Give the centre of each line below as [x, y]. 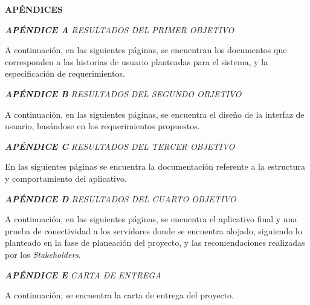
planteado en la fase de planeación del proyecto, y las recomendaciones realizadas [155, 242]
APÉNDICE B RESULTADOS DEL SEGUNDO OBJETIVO [123, 93]
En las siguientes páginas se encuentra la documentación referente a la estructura [155, 166]
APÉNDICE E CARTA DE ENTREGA [83, 274]
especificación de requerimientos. [65, 73]
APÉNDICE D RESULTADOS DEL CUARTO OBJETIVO [121, 198]
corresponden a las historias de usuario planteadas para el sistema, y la [137, 61]
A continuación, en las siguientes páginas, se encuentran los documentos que [146, 50]
